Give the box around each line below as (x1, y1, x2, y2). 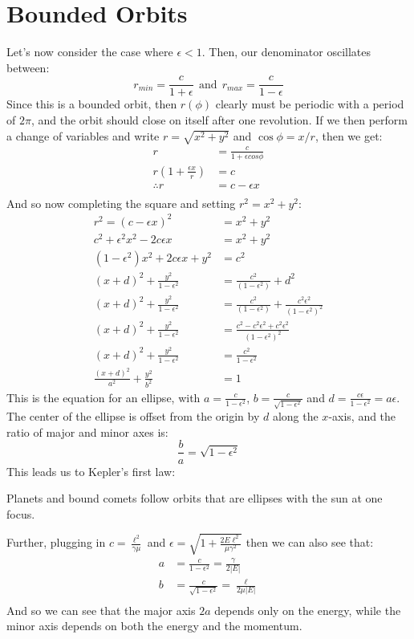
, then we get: (315, 127, 383, 144)
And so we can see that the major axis (6, 601, 196, 618)
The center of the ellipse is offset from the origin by (6, 408, 260, 425)
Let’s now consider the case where (6, 43, 173, 60)
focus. (6, 505, 35, 522)
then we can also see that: (246, 534, 374, 551)
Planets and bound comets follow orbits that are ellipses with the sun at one (6, 490, 383, 507)
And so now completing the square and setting (6, 194, 236, 211)
